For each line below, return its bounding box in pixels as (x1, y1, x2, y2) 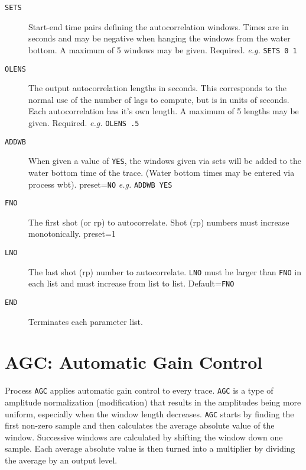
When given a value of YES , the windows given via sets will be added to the (28, 154, 301, 167)
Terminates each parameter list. (28, 315, 143, 327)
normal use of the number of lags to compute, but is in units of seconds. (28, 93, 289, 105)
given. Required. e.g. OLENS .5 (28, 116, 139, 128)
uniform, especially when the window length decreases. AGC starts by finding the (5, 407, 294, 420)
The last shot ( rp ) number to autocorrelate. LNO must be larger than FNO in (28, 265, 301, 278)
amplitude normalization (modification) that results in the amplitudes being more (5, 396, 301, 408)
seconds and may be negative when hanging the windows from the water (28, 32, 291, 44)
